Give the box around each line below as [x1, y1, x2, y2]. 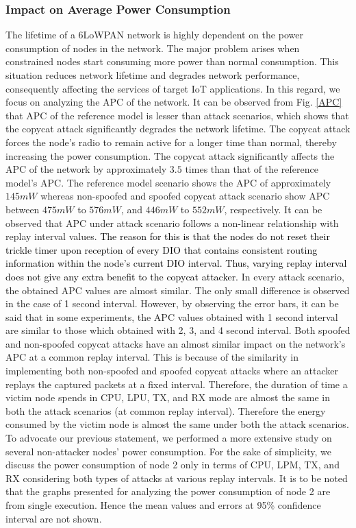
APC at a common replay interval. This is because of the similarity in [5, 350, 298, 364]
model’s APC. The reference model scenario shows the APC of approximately [5, 175, 331, 189]
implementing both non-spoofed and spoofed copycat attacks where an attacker [5, 363, 339, 378]
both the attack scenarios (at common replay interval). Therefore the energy [5, 403, 326, 418]
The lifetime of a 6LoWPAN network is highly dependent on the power [5, 27, 303, 42]
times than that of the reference [185, 162, 318, 176]
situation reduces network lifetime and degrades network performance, [5, 68, 300, 82]
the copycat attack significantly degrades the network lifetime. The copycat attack [5, 121, 351, 136]
